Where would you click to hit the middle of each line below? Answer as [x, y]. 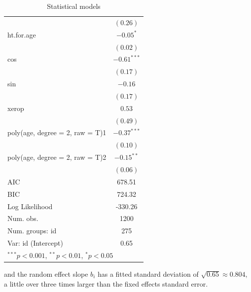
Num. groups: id [32, 231]
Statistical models [74, 6]
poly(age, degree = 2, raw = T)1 [57, 132]
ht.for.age [22, 34]
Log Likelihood [30, 206]
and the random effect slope [46, 274]
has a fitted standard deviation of [148, 274]
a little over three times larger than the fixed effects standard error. [106, 283]
